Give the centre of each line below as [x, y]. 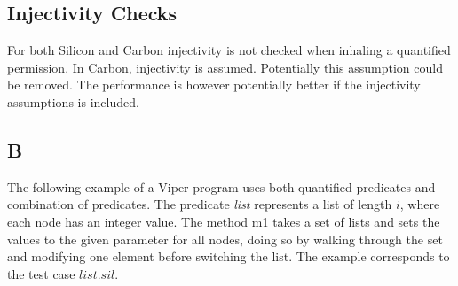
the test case [41, 273]
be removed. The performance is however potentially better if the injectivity [214, 85]
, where [420, 204]
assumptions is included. [73, 101]
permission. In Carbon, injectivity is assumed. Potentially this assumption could [225, 67]
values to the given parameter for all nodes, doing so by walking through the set [225, 239]
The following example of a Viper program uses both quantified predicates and [221, 186]
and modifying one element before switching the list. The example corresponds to [229, 256]
